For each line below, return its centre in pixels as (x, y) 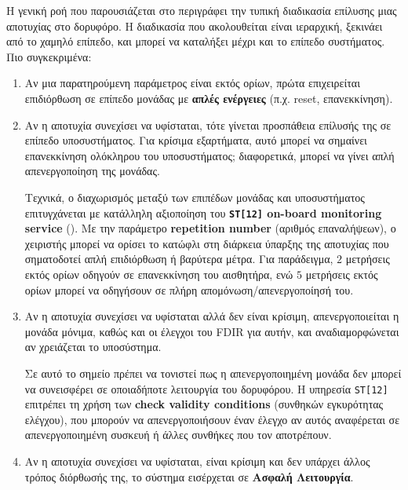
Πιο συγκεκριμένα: (49, 56)
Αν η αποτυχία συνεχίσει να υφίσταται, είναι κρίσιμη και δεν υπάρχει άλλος (197, 461)
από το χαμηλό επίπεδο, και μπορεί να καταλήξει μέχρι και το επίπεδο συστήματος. (196, 41)
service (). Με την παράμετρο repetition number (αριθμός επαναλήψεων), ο (210, 228)
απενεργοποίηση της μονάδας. (92, 171)
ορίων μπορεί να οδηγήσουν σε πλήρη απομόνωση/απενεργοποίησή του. (189, 289)
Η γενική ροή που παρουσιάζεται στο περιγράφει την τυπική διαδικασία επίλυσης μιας (202, 10)
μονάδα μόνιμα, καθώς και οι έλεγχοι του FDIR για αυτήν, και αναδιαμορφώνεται (212, 331)
